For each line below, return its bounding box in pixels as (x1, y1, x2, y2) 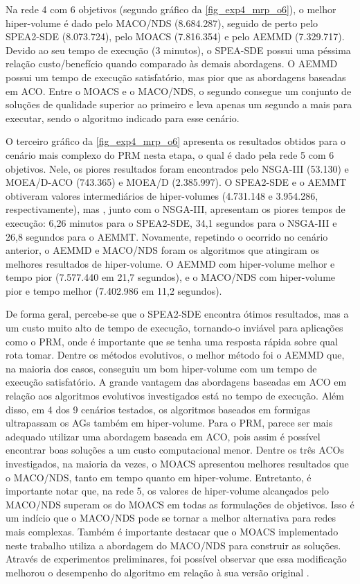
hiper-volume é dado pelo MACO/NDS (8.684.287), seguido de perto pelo (6, 15, 318, 30)
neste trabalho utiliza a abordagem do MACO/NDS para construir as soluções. (6, 538, 341, 552)
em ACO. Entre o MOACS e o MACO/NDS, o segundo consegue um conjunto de (6, 83, 352, 98)
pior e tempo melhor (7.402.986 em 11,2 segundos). (6, 283, 222, 298)
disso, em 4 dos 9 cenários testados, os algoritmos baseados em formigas (6, 402, 310, 416)
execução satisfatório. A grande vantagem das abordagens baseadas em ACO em (6, 375, 347, 389)
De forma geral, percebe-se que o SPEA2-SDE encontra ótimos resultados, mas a (6, 307, 349, 321)
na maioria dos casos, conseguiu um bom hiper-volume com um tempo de (6, 361, 317, 375)
